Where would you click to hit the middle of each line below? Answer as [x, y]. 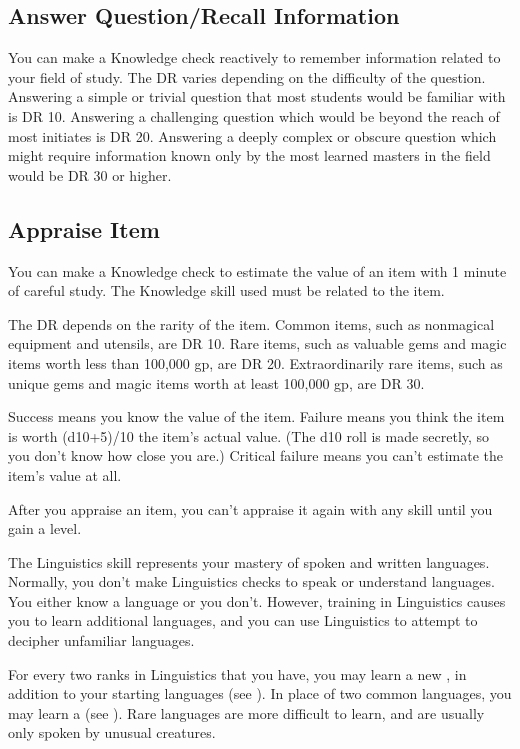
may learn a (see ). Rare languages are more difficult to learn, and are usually [246, 712]
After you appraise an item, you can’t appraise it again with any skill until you [250, 508]
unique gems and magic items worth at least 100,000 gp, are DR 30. [216, 382]
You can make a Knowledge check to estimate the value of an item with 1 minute [257, 270]
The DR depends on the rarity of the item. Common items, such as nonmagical [251, 323]
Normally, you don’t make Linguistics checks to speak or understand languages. [251, 581]
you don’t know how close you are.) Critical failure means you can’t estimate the [255, 455]
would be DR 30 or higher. [90, 174]
